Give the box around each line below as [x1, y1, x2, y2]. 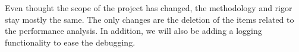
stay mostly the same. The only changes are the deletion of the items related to [5, 13, 294, 25]
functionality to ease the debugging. [5, 36, 136, 48]
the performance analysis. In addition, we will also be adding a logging [5, 25, 262, 37]
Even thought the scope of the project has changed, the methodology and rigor [5, 2, 292, 13]
